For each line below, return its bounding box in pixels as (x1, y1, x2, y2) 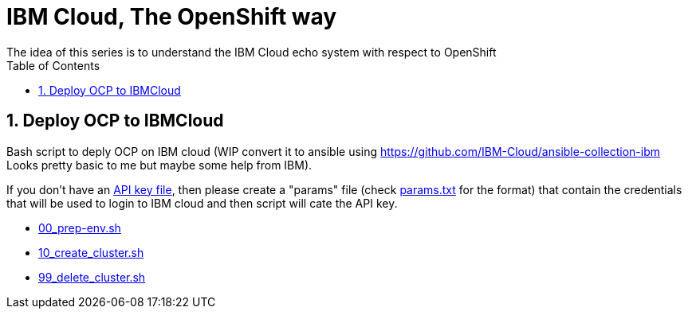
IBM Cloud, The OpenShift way (6, 3, 337, 30)
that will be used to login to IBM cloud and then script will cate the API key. (6, 196, 398, 210)
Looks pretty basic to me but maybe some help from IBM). (6, 157, 313, 172)
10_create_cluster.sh (38, 245, 144, 259)
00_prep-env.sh (38, 220, 121, 235)
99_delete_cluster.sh (38, 270, 146, 284)
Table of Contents (6, 58, 100, 72)
